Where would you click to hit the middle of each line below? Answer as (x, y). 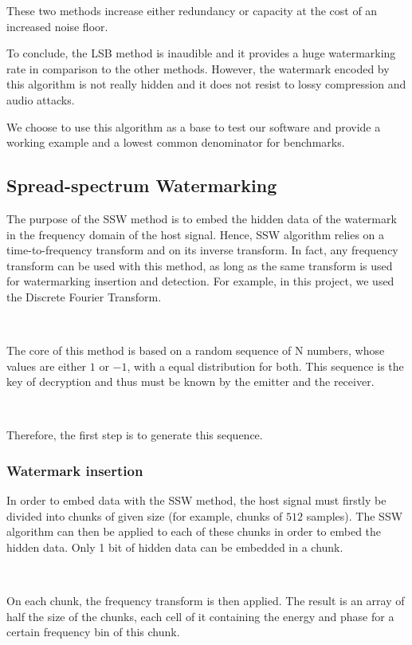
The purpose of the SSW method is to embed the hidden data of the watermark (202, 218)
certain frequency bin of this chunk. (93, 632)
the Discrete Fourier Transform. (84, 296)
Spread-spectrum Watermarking (142, 185)
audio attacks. (41, 99)
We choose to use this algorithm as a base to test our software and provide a (194, 126)
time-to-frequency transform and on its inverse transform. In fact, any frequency (202, 250)
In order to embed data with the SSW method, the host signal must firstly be (196, 500)
